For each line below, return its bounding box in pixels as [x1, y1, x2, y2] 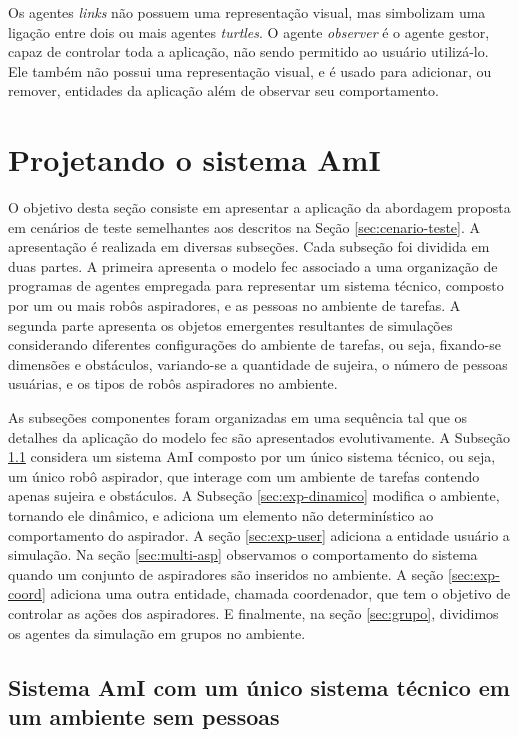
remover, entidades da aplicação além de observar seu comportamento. [8, 80, 439, 101]
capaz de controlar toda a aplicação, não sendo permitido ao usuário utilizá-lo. [8, 41, 489, 62]
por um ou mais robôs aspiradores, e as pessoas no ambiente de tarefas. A [8, 295, 461, 316]
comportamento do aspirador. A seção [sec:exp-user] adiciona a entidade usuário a [8, 524, 510, 545]
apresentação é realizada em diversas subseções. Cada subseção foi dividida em [8, 236, 490, 257]
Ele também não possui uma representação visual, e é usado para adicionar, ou [8, 60, 492, 81]
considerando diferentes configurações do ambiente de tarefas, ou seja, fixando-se [8, 334, 501, 355]
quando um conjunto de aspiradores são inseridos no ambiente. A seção [8, 563, 444, 584]
